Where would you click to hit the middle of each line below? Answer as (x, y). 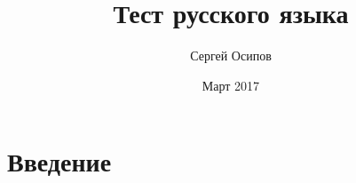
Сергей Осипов (231, 56)
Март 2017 (231, 85)
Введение (59, 161)
